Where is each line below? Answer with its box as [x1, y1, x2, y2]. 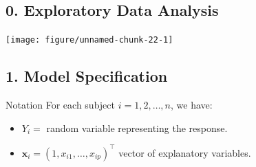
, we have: [170, 98, 213, 112]
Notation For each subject [6, 98, 115, 112]
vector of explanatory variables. [118, 145, 251, 159]
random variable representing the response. [46, 120, 228, 135]
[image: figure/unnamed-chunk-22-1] [6, 35, 173, 45]
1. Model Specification [6, 65, 168, 87]
